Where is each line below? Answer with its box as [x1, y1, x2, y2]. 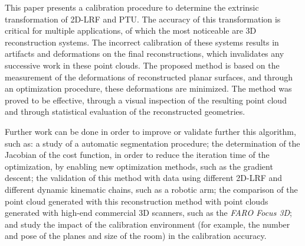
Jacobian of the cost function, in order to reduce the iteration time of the [5, 148, 270, 161]
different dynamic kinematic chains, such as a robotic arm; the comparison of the [5, 183, 298, 195]
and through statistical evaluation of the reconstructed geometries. [5, 105, 245, 118]
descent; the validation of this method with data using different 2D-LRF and [5, 171, 283, 184]
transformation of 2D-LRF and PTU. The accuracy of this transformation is [5, 12, 281, 25]
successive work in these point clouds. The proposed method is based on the [5, 59, 280, 71]
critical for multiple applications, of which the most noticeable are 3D [5, 24, 257, 37]
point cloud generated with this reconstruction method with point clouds [5, 195, 268, 207]
